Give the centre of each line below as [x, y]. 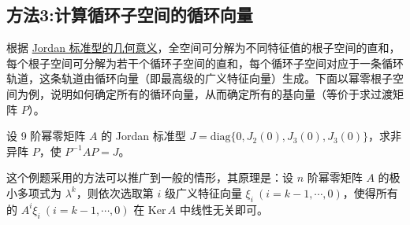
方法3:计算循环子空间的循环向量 [130, 15]
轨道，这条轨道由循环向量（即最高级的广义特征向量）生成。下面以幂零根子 [199, 78]
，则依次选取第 [115, 192]
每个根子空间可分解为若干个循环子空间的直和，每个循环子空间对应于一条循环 [205, 63]
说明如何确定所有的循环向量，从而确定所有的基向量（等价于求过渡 [221, 93]
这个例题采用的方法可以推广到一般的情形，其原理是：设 [150, 177]
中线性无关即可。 [224, 209]
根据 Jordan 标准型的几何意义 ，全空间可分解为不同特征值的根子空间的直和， [203, 48]
